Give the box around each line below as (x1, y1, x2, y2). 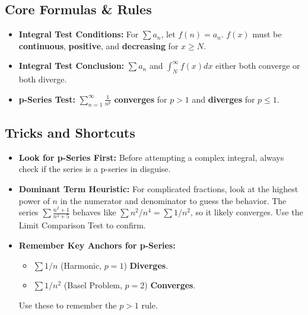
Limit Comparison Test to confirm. (18, 219, 146, 231)
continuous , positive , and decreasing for (18, 39, 179, 52)
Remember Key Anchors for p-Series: (18, 239, 176, 252)
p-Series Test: (18, 93, 75, 105)
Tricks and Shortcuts (5, 123, 135, 141)
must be (252, 28, 282, 40)
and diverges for (192, 93, 255, 105)
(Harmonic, (61, 259, 101, 271)
